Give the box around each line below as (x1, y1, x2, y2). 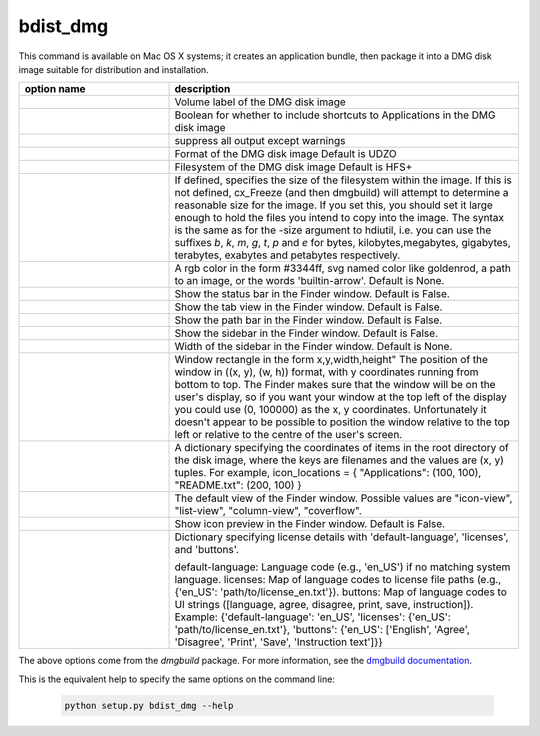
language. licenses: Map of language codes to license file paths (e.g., (174, 573, 502, 587)
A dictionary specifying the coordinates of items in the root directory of (174, 441, 510, 455)
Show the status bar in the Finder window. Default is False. (174, 287, 450, 301)
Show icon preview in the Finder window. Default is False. (174, 517, 445, 531)
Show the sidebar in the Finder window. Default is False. (174, 326, 439, 340)
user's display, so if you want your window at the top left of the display (174, 390, 507, 404)
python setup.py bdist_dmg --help (64, 700, 234, 711)
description (174, 82, 231, 96)
